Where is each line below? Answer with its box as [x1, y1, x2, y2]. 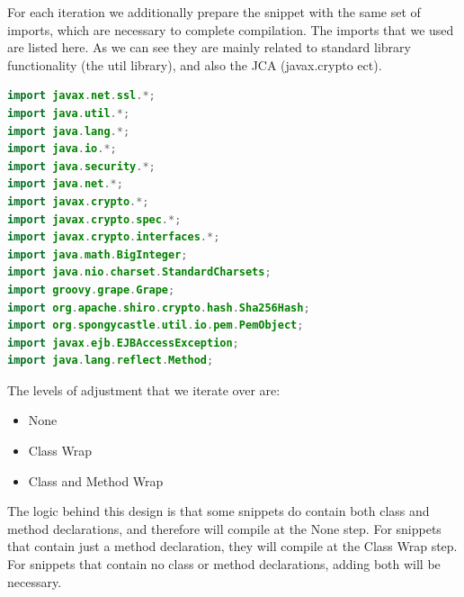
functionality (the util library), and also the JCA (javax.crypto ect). [7, 55, 382, 74]
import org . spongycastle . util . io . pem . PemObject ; [7, 319, 304, 332]
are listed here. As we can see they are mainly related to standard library [7, 38, 411, 57]
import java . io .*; [7, 142, 117, 156]
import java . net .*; [7, 177, 123, 191]
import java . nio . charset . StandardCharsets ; [7, 266, 272, 279]
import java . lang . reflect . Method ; [7, 354, 214, 367]
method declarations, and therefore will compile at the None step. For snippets [7, 519, 442, 538]
